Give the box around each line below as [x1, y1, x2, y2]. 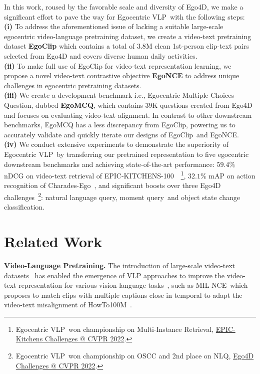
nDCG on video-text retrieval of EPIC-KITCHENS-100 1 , [4, 169, 186, 180]
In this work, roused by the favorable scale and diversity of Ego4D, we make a [4, 2, 243, 12]
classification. [4, 202, 45, 212]
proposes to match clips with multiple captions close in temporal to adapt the [4, 289, 242, 300]
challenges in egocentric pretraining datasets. [4, 80, 141, 90]
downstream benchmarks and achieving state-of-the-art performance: [4, 158, 214, 169]
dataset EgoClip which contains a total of [4, 41, 135, 51]
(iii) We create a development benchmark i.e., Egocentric [4, 90, 180, 100]
